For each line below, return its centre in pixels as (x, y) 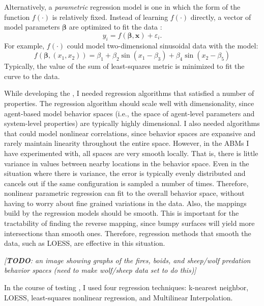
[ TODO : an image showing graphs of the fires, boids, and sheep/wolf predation (127, 260)
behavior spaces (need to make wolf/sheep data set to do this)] (100, 270)
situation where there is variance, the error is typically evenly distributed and (125, 173)
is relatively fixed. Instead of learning (110, 17)
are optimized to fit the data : (115, 27)
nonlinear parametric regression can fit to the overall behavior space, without (124, 193)
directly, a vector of (221, 17)
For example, (24, 45)
